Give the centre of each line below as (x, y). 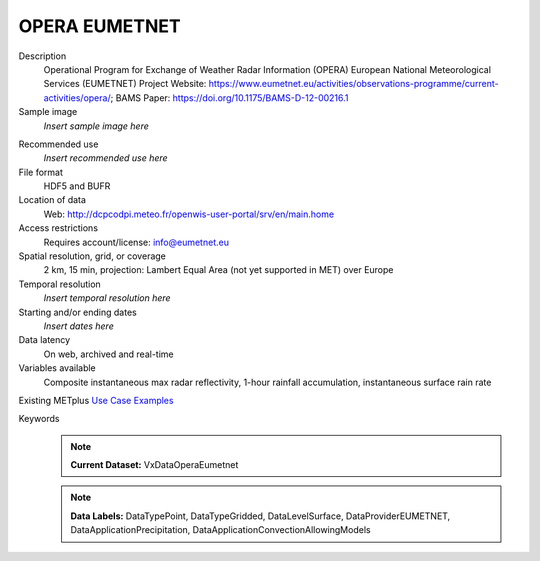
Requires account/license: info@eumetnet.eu (136, 242)
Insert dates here (78, 326)
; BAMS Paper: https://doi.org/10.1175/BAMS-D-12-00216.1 (229, 97)
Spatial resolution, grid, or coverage (92, 256)
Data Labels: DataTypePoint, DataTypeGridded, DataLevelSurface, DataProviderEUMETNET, (260, 516)
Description (42, 56)
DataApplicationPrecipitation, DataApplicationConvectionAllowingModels (220, 530)
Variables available (57, 368)
